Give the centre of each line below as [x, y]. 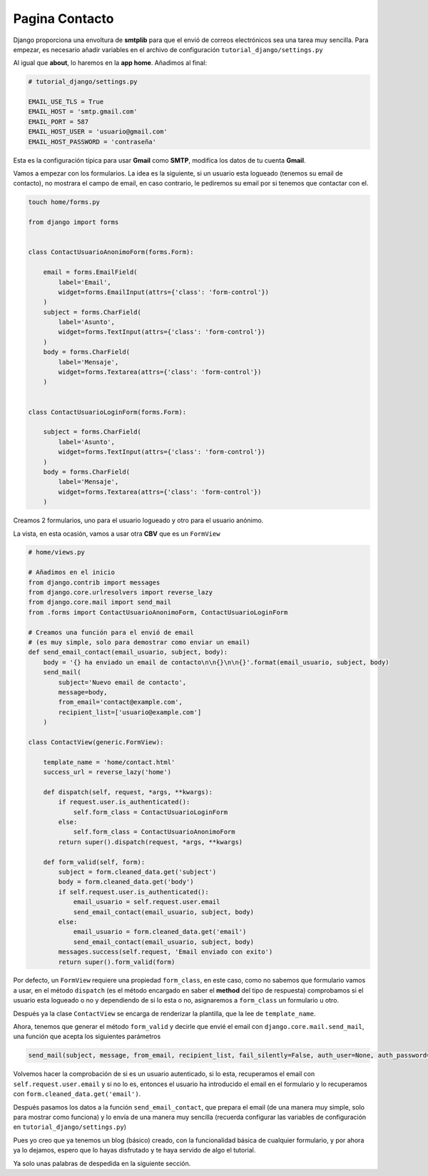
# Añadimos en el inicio [72, 572]
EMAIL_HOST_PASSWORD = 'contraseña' [92, 142]
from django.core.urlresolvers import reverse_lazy [121, 593]
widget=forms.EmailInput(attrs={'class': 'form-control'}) [164, 292]
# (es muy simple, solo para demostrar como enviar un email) [139, 642]
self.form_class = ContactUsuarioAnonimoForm [154, 832]
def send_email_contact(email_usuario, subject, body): [128, 652]
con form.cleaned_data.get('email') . [77, 1094]
